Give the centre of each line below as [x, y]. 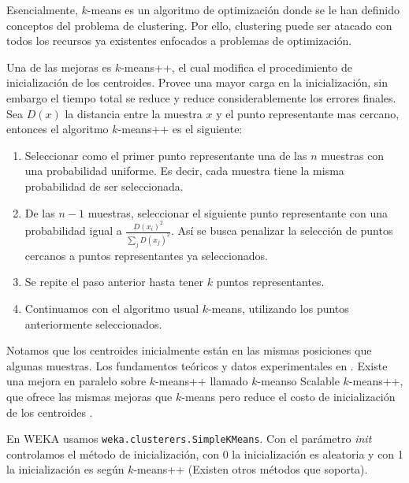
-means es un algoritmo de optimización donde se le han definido [243, 9]
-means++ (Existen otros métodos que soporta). [251, 469]
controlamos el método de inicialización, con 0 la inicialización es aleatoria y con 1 [205, 453]
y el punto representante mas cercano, [308, 113]
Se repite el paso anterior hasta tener [114, 282]
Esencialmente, [42, 9]
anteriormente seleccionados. [93, 323]
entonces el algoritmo [58, 129]
